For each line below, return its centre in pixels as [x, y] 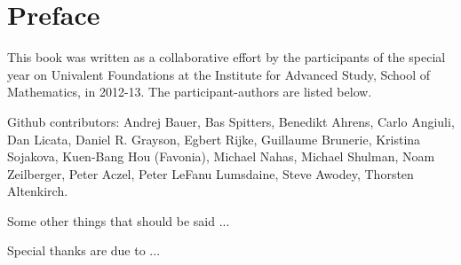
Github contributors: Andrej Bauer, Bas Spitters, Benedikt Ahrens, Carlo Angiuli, [231, 121]
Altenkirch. [38, 191]
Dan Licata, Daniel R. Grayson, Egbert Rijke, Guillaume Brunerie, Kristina [214, 139]
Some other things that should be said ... [119, 220]
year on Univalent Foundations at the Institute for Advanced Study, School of [219, 74]
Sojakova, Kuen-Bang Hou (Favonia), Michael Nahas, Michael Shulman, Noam [221, 156]
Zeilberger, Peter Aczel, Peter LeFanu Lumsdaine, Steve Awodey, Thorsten [211, 173]
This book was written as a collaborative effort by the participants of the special [227, 57]
